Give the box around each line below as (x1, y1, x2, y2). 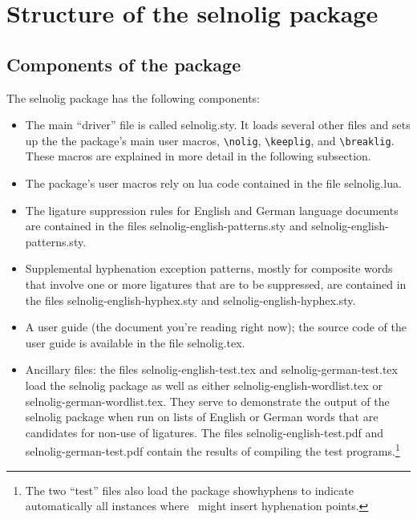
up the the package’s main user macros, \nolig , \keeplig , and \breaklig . (25, 132, 395, 148)
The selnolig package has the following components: (6, 89, 261, 106)
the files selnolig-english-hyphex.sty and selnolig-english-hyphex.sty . (25, 291, 356, 308)
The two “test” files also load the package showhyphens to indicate (25, 481, 354, 498)
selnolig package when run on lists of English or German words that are (25, 408, 379, 425)
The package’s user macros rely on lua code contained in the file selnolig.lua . (25, 175, 402, 192)
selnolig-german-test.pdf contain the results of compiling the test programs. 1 (25, 440, 400, 459)
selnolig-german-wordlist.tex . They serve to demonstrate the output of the (25, 392, 390, 409)
